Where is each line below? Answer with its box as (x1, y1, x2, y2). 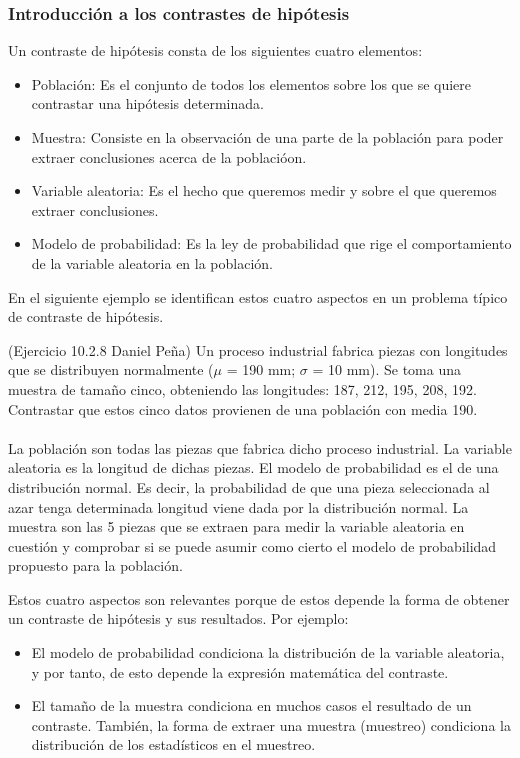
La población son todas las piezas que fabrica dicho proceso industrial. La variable (8, 437, 512, 458)
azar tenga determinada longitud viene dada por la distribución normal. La (8, 496, 469, 517)
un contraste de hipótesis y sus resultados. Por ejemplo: (8, 608, 349, 629)
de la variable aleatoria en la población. (31, 252, 274, 273)
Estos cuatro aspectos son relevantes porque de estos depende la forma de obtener (8, 588, 510, 609)
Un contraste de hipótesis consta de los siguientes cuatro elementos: (8, 40, 423, 61)
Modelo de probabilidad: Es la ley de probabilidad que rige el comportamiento (31, 233, 512, 254)
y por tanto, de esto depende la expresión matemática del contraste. (31, 661, 449, 682)
